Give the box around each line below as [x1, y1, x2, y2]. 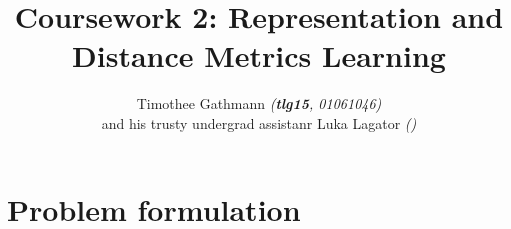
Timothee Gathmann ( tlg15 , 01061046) [136, 93, 382, 114]
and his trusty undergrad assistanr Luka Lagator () [101, 112, 417, 133]
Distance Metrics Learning [72, 35, 446, 76]
